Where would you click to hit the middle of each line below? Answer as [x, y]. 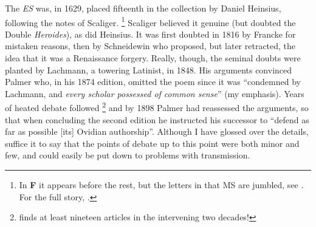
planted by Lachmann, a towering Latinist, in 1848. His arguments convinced [149, 69]
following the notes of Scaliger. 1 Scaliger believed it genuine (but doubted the [150, 21]
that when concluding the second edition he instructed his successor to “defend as [157, 119]
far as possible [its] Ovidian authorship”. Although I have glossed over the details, [157, 131]
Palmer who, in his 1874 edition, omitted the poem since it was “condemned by [153, 82]
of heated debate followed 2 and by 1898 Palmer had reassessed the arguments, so [157, 107]
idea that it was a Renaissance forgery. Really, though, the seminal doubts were [153, 58]
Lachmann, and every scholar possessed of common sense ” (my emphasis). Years [155, 93]
